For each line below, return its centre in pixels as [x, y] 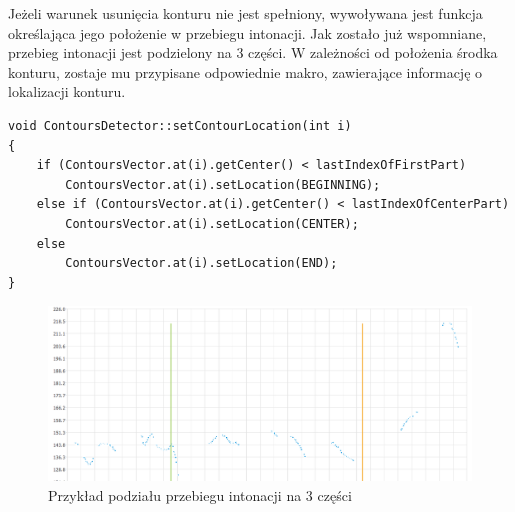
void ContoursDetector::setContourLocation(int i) [180, 125]
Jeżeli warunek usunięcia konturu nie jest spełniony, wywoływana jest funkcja [245, 13]
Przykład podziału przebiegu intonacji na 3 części [200, 494]
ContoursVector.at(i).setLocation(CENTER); [212, 223]
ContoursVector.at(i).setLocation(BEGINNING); [223, 184]
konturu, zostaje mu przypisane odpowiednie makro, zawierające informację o [245, 71]
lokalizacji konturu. [67, 91]
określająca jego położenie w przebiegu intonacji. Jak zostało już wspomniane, [247, 32]
